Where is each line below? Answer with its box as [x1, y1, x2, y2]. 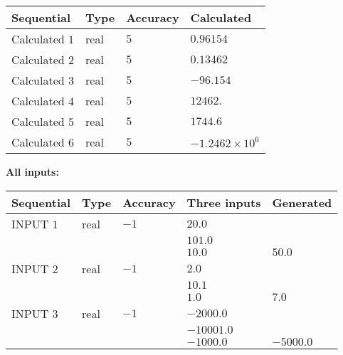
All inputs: [6, 164, 59, 179]
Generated [272, 194, 332, 211]
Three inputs [186, 194, 261, 211]
